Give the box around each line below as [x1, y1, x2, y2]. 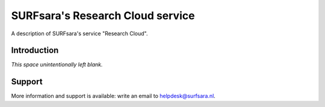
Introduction [11, 45, 59, 56]
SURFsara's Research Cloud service [11, 9, 195, 22]
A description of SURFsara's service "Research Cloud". [11, 30, 148, 37]
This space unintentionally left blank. [11, 61, 103, 68]
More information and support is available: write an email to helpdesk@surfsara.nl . [11, 93, 216, 100]
